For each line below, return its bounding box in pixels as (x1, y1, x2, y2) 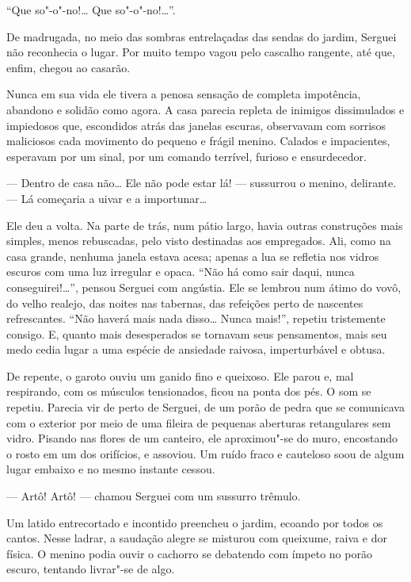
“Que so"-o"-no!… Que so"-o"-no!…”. (6, 2, 176, 17)
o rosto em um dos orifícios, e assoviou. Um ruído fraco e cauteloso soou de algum (6, 445, 405, 461)
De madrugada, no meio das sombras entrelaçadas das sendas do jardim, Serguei (6, 28, 397, 44)
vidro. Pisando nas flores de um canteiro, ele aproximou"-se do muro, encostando (6, 430, 398, 446)
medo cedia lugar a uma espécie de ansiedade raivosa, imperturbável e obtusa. (6, 341, 386, 358)
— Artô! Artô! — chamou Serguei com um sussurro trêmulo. (6, 488, 301, 504)
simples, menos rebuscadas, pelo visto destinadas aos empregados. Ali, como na (6, 232, 391, 249)
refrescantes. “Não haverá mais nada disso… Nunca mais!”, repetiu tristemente (6, 310, 386, 327)
